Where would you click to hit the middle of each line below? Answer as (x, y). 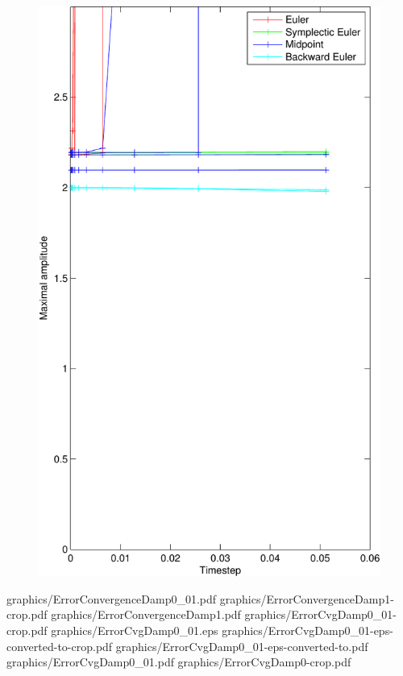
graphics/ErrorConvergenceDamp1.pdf (146, 614)
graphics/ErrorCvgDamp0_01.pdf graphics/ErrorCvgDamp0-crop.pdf (179, 662)
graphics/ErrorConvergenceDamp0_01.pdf (112, 598)
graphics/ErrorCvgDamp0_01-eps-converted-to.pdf (242, 646)
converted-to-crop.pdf (60, 646)
